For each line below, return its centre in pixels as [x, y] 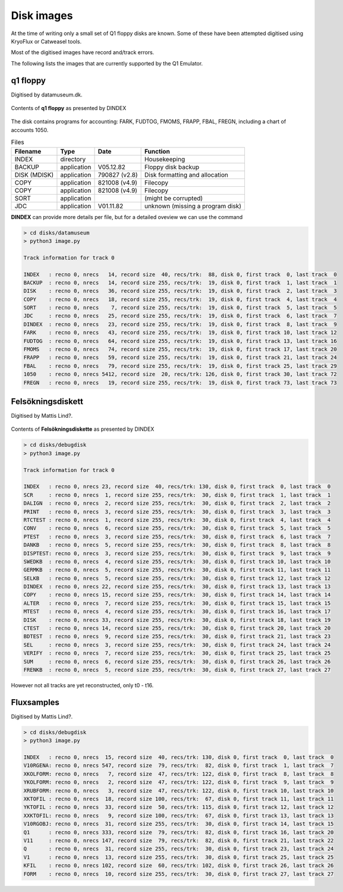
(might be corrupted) [174, 198]
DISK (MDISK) [34, 174]
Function [157, 151]
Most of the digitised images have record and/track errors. [83, 52]
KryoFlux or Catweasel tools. [46, 41]
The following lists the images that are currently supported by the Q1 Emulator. [107, 63]
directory [73, 159]
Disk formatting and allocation [186, 174]
